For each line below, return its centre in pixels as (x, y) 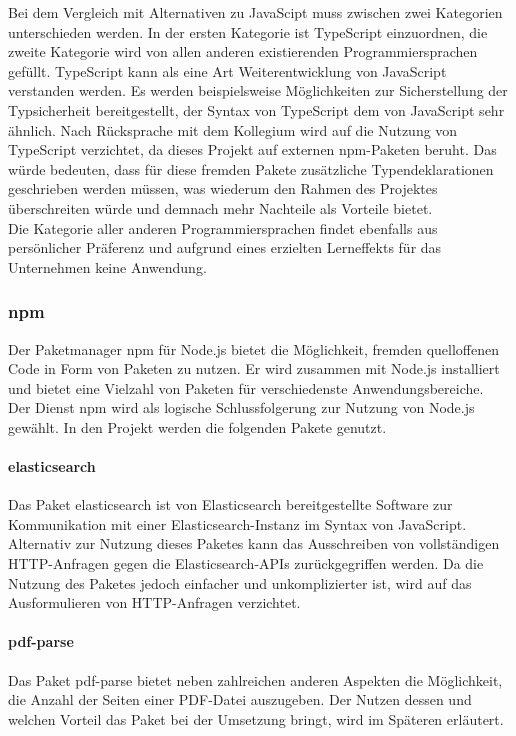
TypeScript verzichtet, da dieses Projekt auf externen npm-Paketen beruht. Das (252, 149)
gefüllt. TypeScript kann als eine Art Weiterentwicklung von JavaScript (227, 70)
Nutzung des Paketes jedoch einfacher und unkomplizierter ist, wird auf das (240, 582)
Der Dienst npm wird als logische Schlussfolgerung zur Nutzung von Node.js (241, 407)
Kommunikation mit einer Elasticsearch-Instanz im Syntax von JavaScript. (237, 523)
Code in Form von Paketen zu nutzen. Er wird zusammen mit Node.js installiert (254, 368)
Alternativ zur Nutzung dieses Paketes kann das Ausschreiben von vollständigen (254, 543)
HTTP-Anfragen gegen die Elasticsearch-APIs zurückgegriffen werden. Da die (246, 563)
